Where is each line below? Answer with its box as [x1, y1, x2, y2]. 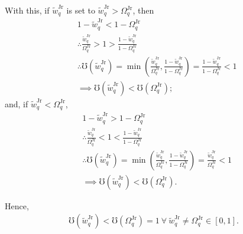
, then [132, 4, 154, 16]
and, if [5, 97, 28, 110]
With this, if [5, 4, 50, 16]
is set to [66, 4, 95, 16]
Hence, [5, 199, 29, 212]
